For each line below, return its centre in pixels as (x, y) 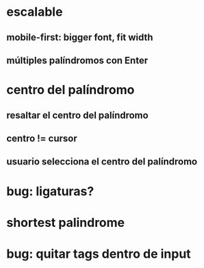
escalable (35, 12)
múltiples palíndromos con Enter (77, 60)
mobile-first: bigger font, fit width (80, 37)
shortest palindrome (66, 222)
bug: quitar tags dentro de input (99, 254)
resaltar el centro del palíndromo (77, 115)
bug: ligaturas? (50, 191)
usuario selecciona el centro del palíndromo (102, 162)
